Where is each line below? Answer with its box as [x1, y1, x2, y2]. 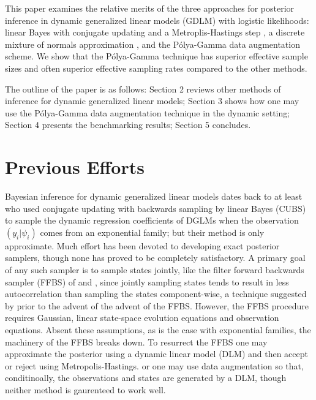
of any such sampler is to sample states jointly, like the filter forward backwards [5, 263, 304, 276]
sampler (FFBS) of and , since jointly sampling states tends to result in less [5, 275, 289, 288]
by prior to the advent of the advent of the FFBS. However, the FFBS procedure [5, 299, 309, 312]
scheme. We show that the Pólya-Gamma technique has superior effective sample [5, 50, 308, 62]
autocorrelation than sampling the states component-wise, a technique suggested [5, 287, 307, 300]
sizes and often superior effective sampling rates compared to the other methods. [5, 61, 307, 74]
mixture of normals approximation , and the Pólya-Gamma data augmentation [5, 37, 300, 50]
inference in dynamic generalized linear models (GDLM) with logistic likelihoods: [5, 13, 309, 26]
